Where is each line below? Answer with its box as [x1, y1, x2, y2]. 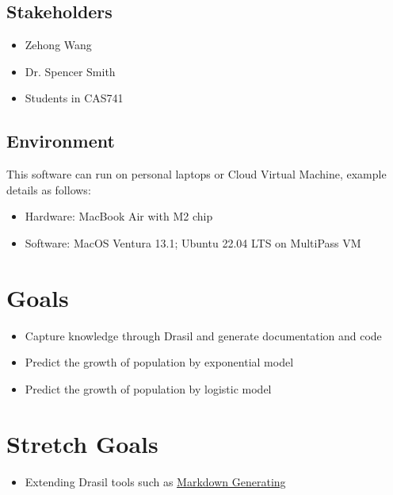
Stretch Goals [6, 427, 158, 459]
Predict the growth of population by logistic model [25, 380, 272, 397]
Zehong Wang [25, 36, 92, 53]
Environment [6, 129, 115, 153]
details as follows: [6, 181, 91, 198]
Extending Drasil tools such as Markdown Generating [25, 473, 286, 489]
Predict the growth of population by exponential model [25, 354, 294, 370]
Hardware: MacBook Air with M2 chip [25, 208, 213, 224]
